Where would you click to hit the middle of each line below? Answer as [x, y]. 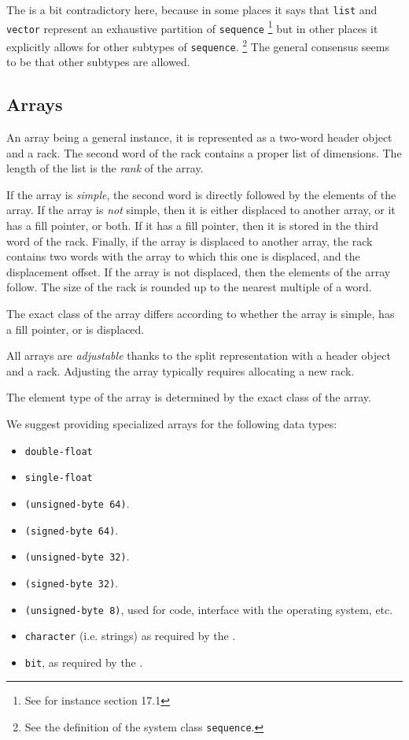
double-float [59, 451]
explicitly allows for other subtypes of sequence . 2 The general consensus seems [198, 45]
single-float [59, 478]
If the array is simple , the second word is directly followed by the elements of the [201, 194]
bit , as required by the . [84, 662]
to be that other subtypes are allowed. [98, 62]
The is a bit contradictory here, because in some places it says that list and [192, 9]
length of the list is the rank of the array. [105, 168]
